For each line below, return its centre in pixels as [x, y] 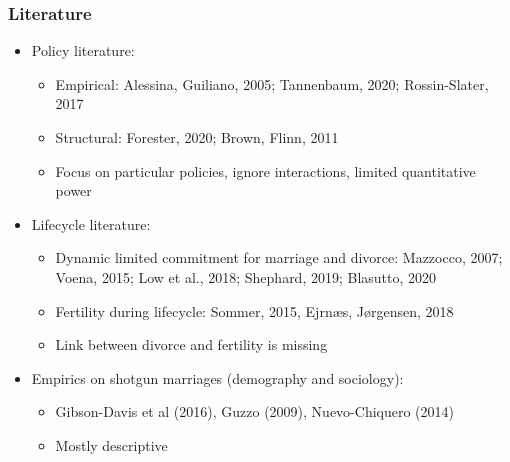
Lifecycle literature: [91, 223]
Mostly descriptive [111, 444]
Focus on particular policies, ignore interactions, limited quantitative [265, 170]
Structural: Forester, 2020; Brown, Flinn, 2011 [197, 137]
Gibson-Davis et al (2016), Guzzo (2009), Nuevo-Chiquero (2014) [255, 411]
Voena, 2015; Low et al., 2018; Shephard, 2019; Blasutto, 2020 [246, 276]
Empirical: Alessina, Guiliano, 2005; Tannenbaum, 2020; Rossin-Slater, [272, 83]
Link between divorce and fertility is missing [191, 344]
